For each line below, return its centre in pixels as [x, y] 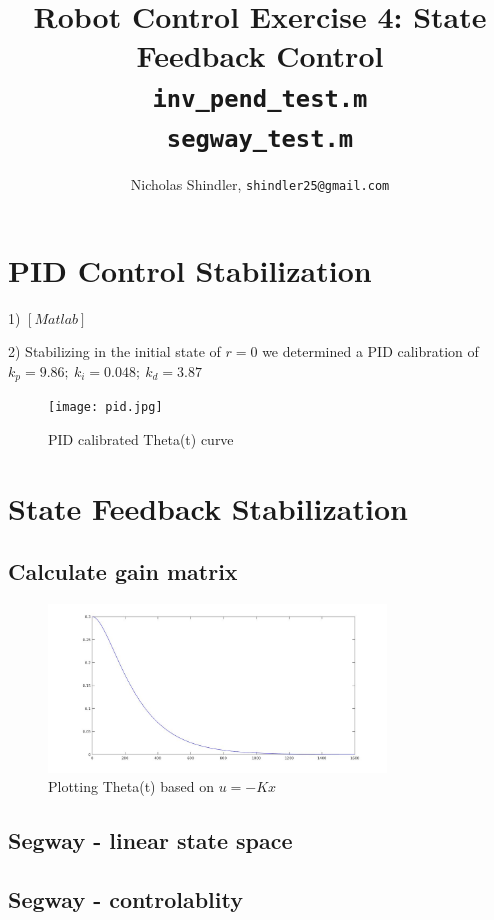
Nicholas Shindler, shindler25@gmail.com [260, 183]
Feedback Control [260, 55]
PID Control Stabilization [190, 269]
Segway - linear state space [150, 840]
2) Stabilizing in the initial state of [114, 351]
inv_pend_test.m [260, 98]
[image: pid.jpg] [105, 407]
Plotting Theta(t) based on [131, 786]
